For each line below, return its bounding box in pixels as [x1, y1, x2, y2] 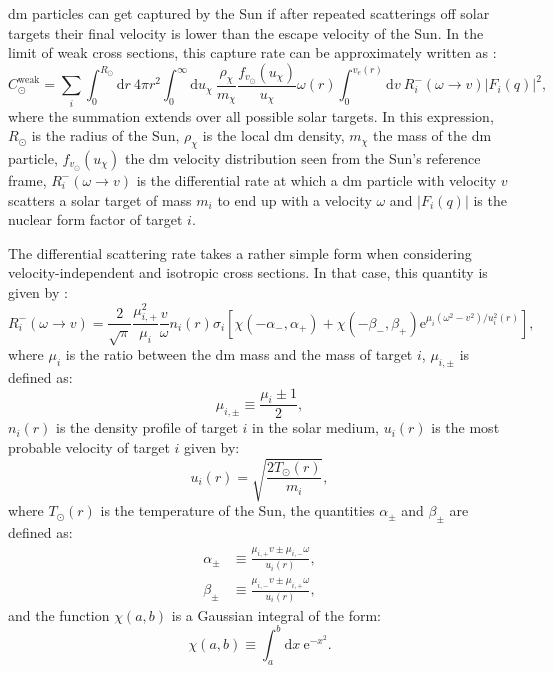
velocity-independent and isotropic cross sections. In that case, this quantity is [8, 262, 488, 283]
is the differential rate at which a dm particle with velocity [136, 169, 497, 190]
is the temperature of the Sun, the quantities [100, 500, 375, 521]
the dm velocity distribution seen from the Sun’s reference [124, 147, 481, 168]
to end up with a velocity [217, 189, 372, 210]
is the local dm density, [202, 125, 345, 146]
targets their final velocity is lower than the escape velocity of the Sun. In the [8, 22, 484, 43]
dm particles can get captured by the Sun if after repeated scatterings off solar [8, 3, 490, 23]
